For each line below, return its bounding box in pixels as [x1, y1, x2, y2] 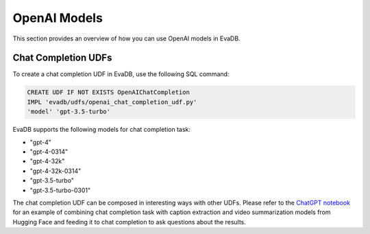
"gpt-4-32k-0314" [29, 167, 82, 175]
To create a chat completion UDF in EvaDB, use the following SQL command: [12, 70, 230, 78]
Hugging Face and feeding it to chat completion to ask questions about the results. [12, 218, 247, 226]
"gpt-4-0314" [29, 148, 69, 156]
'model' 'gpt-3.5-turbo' [27, 108, 111, 116]
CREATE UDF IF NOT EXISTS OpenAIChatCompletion [27, 89, 190, 96]
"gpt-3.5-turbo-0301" [29, 186, 91, 194]
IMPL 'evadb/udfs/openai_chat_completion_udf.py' [27, 98, 197, 106]
